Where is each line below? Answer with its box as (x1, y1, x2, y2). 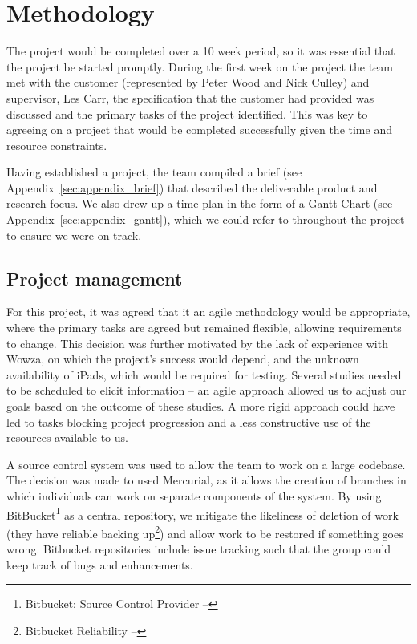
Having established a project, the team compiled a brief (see (6, 164, 302, 180)
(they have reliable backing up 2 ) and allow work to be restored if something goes (6, 522, 403, 541)
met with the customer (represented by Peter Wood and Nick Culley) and (6, 74, 370, 91)
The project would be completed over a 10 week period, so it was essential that (6, 43, 395, 59)
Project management (6, 265, 183, 290)
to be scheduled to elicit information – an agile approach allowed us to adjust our (6, 382, 407, 399)
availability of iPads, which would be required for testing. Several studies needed (6, 366, 402, 383)
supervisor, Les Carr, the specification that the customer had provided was (6, 89, 374, 106)
